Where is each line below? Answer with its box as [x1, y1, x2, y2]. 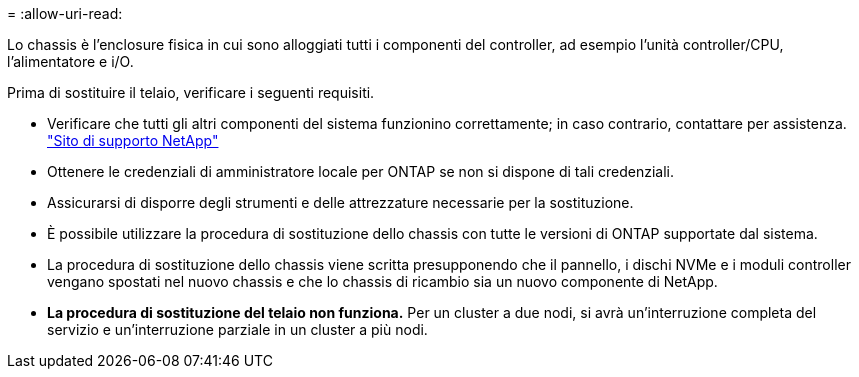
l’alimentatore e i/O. [7, 53, 134, 70]
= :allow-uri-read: [7, 5, 123, 22]
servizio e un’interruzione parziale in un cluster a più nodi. [47, 321, 428, 338]
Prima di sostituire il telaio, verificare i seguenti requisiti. [7, 84, 375, 101]
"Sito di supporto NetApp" [47, 132, 219, 149]
